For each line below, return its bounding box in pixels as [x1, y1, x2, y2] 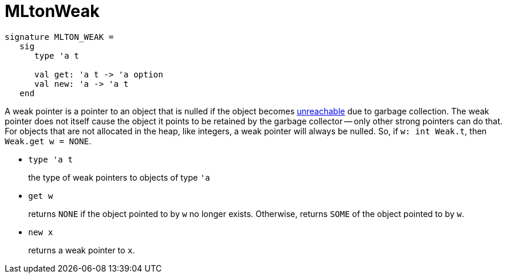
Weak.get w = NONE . [5, 135, 92, 146]
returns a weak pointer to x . [28, 245, 135, 255]
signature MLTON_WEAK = [5, 32, 114, 42]
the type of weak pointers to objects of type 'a [28, 172, 210, 182]
